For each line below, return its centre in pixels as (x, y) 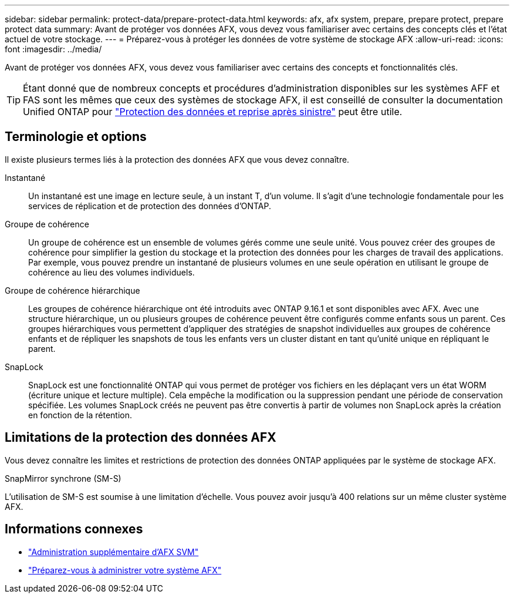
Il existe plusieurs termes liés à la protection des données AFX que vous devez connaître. (177, 159)
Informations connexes (74, 529)
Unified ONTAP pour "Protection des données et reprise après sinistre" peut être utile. (213, 112)
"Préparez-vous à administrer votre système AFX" (125, 570)
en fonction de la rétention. (80, 415)
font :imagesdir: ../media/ (53, 49)
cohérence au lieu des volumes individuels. (111, 272)
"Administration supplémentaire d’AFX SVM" (114, 552)
